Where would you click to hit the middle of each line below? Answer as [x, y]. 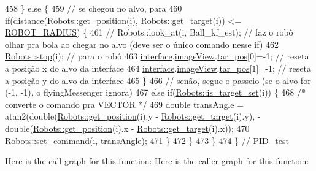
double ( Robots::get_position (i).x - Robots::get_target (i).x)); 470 [127, 128]
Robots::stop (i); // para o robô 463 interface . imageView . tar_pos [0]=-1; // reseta [157, 56]
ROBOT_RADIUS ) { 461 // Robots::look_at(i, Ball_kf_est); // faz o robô [149, 32]
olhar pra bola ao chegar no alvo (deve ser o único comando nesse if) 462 [142, 44]
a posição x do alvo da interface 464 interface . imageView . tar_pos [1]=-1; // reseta [158, 68]
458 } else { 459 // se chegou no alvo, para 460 [94, 8]
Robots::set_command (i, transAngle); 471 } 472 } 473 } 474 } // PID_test [147, 140]
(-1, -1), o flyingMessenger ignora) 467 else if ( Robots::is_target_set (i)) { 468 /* [156, 92]
